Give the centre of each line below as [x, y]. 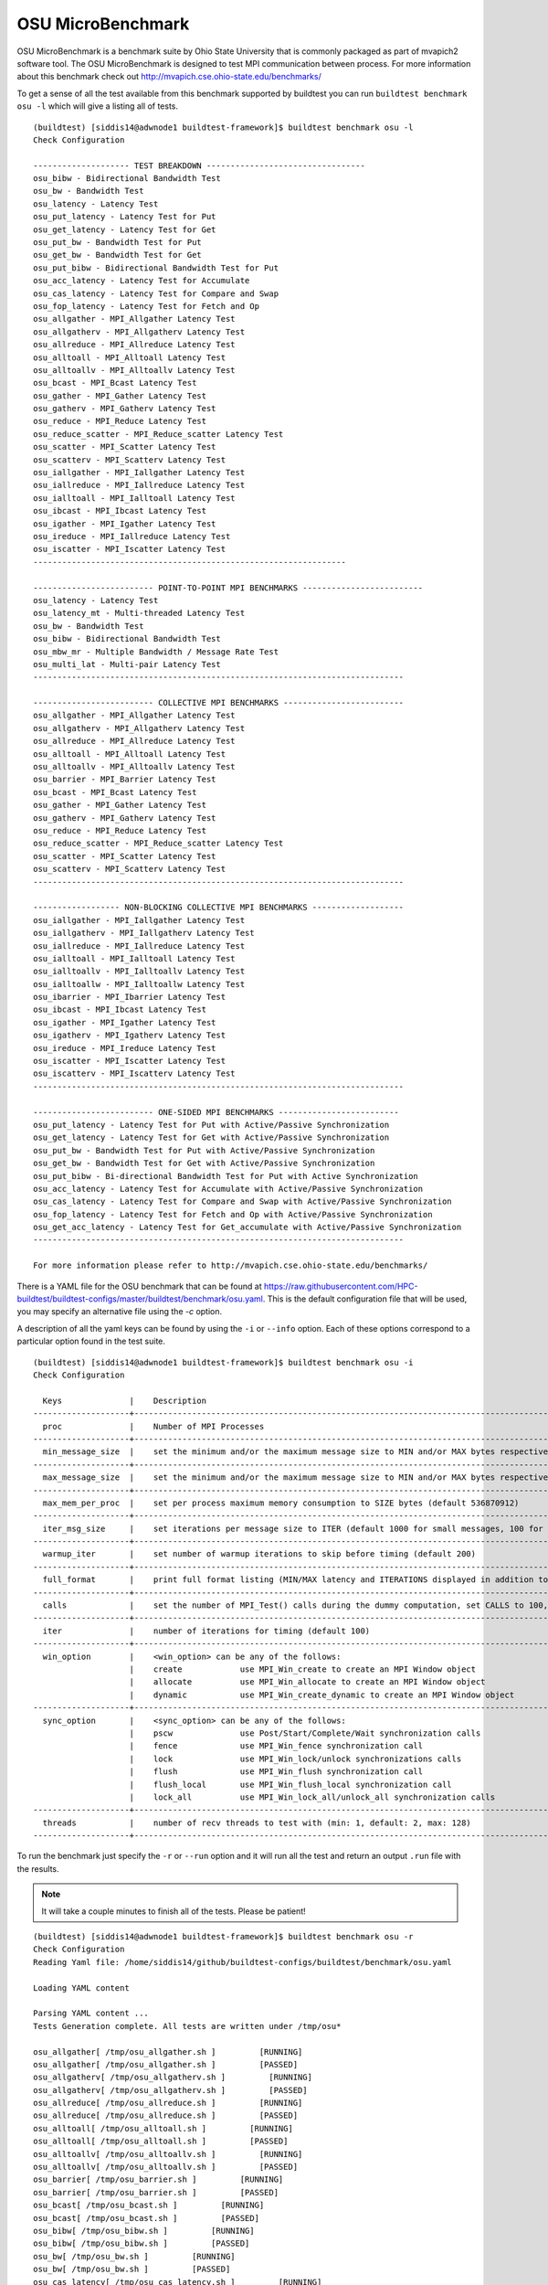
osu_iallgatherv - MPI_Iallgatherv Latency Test [144, 933]
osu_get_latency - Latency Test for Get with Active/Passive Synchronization [211, 1137]
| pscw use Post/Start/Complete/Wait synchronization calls [305, 1733]
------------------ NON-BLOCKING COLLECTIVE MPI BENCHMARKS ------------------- [219, 908]
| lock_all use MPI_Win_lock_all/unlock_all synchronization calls [312, 1797]
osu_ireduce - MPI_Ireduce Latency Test [125, 1048]
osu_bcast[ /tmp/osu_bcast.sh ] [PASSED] [147, 2218]
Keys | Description [125, 1400]
